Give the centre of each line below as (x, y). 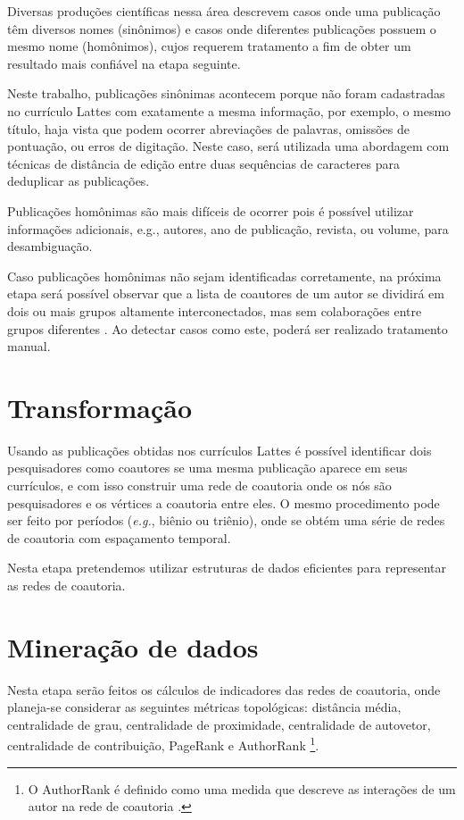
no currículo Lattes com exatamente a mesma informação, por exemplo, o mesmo (229, 110)
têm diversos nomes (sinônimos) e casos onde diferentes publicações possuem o (222, 28)
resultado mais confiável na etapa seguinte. (124, 63)
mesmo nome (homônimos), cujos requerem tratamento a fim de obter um (209, 46)
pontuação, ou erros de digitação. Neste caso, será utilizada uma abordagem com (228, 146)
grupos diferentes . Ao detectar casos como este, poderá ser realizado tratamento (228, 328)
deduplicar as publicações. (79, 181)
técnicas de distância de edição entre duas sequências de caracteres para (203, 163)
